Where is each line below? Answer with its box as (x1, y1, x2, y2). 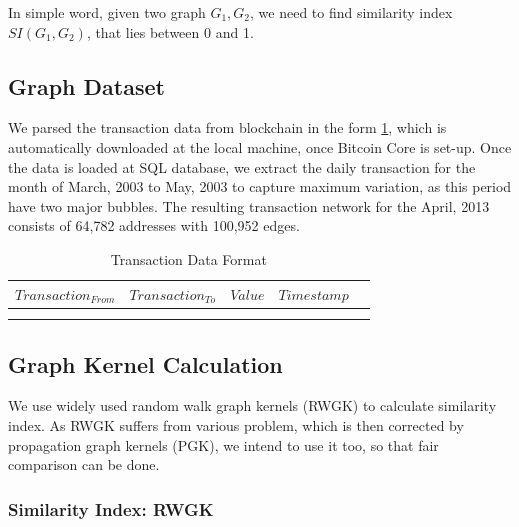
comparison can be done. (8, 454, 160, 475)
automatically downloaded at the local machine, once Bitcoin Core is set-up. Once (8, 136, 512, 157)
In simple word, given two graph (8, 2, 206, 22)
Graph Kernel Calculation (8, 348, 283, 379)
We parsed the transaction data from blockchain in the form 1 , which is (8, 117, 447, 138)
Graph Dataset (8, 70, 165, 101)
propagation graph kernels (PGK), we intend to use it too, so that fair (8, 434, 439, 455)
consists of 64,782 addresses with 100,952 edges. (8, 215, 300, 236)
